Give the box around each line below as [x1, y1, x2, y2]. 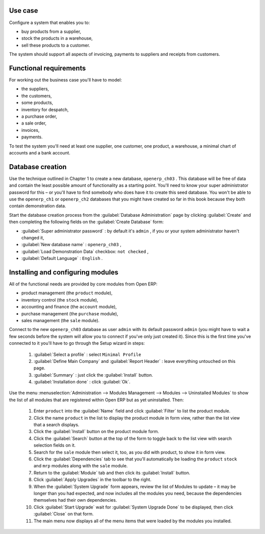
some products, [21, 100, 53, 105]
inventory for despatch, [21, 106, 69, 112]
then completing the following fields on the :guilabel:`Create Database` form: [9, 219, 164, 225]
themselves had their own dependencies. [33, 497, 117, 503]
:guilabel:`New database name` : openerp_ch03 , [21, 242, 122, 248]
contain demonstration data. [9, 203, 66, 209]
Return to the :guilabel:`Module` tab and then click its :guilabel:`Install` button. [33, 470, 190, 476]
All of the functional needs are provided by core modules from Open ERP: [9, 281, 158, 287]
